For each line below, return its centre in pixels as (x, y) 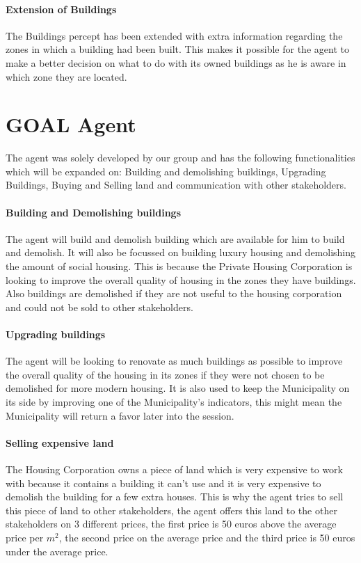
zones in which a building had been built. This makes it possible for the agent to (177, 49)
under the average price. (57, 551)
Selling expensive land (60, 442)
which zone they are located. (66, 76)
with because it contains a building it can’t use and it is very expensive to (163, 483)
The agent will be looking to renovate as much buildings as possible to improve (174, 361)
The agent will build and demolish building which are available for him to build (175, 238)
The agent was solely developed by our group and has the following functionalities (180, 158)
